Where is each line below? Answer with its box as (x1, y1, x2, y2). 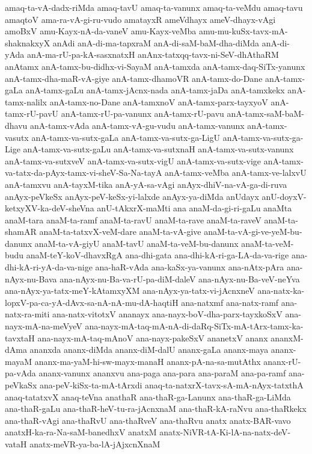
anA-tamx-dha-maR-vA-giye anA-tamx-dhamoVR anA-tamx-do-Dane (5, 72, 263, 84)
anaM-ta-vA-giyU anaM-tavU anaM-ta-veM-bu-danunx (34, 237, 239, 249)
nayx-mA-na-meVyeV (5, 320, 82, 332)
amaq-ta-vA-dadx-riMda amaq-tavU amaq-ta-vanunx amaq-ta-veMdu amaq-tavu (5, 1, 303, 13)
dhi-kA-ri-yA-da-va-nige (5, 261, 93, 273)
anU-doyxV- (262, 190, 307, 202)
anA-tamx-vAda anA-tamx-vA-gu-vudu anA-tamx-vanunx (30, 119, 245, 131)
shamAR (5, 225, 37, 238)
